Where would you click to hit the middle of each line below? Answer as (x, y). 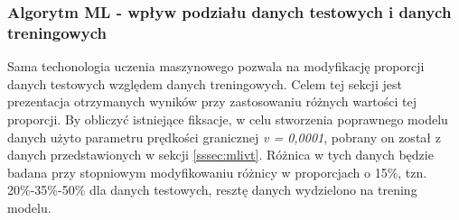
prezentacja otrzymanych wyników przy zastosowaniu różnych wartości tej (212, 101)
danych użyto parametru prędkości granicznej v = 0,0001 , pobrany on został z (224, 137)
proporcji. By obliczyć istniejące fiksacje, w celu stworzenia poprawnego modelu (228, 119)
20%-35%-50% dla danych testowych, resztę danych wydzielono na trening (212, 190)
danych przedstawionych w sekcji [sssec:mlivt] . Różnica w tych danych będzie (220, 155)
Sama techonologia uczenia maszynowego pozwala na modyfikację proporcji (216, 66)
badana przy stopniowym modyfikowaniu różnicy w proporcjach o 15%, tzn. (217, 172)
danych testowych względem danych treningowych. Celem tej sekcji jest (205, 83)
